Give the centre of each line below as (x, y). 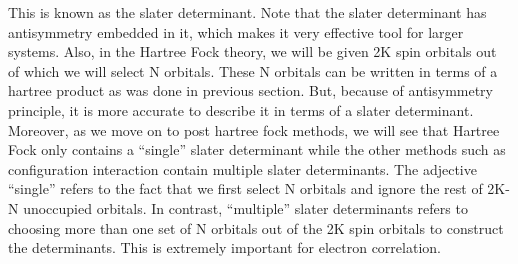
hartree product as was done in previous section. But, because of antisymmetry (251, 90)
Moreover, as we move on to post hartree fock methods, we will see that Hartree (254, 129)
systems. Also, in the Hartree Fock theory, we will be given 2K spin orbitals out (252, 51)
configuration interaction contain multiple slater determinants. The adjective (242, 168)
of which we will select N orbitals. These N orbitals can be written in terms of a (253, 70)
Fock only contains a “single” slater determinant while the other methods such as (257, 149)
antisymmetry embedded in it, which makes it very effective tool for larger (236, 31)
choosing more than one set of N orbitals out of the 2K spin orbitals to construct (256, 227)
